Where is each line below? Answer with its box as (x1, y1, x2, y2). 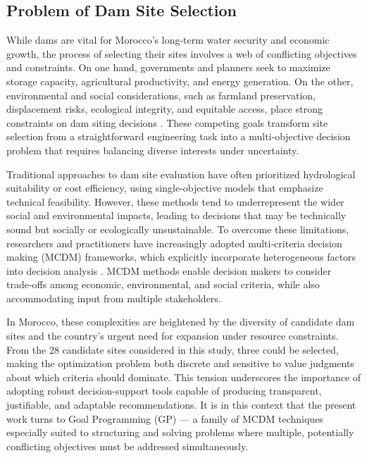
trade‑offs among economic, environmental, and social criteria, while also (6, 277, 320, 292)
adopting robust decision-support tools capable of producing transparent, (6, 383, 322, 398)
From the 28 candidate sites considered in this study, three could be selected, (6, 342, 339, 357)
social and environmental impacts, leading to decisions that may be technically (6, 208, 347, 223)
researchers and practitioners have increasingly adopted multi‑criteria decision (6, 235, 342, 250)
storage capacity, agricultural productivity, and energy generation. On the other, (6, 73, 354, 88)
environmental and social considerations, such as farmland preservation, (6, 87, 316, 102)
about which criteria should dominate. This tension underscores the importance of (6, 369, 361, 384)
